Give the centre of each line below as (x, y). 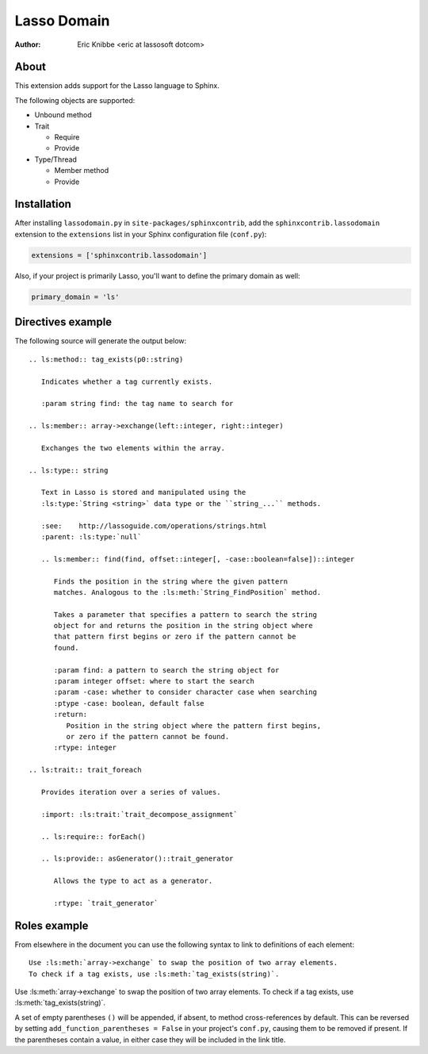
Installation (43, 204)
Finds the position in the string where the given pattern (171, 581)
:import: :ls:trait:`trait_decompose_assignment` (139, 814)
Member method (82, 171)
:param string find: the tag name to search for (137, 404)
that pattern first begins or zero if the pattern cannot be (175, 637)
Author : (28, 44)
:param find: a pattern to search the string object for (166, 670)
